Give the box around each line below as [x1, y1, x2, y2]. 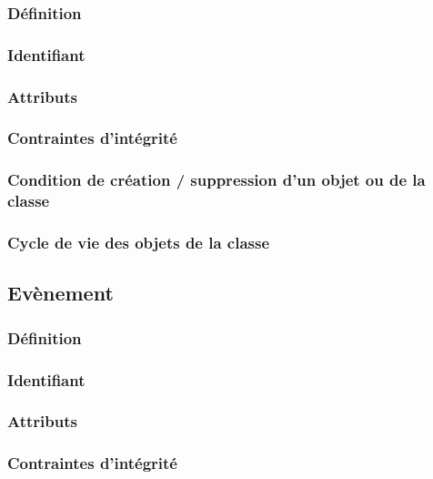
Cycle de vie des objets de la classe [7, 231, 270, 254]
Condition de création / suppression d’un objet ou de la [7, 168, 426, 191]
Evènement [7, 279, 114, 307]
